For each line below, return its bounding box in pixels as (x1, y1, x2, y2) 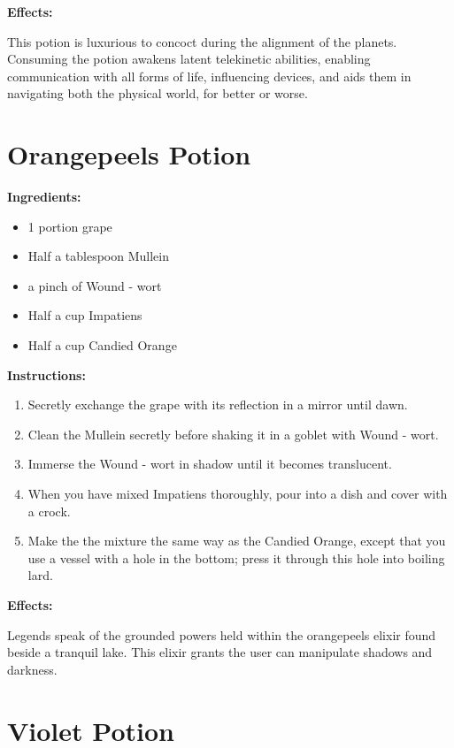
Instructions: (7, 365, 86, 384)
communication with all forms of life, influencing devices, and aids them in (7, 66, 412, 85)
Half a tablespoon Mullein (27, 247, 169, 265)
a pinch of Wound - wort (27, 276, 162, 294)
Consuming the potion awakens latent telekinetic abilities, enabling (7, 50, 371, 68)
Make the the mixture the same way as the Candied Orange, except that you (27, 531, 446, 550)
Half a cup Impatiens (27, 306, 142, 324)
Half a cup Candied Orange (27, 336, 177, 355)
